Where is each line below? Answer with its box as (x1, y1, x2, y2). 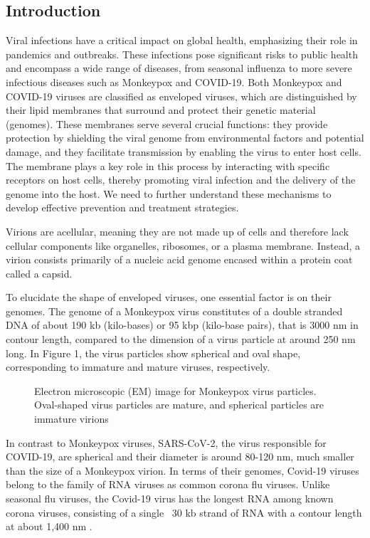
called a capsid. (6, 265, 73, 280)
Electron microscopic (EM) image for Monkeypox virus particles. (34, 383, 317, 398)
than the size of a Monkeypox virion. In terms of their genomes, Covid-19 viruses (6, 463, 359, 478)
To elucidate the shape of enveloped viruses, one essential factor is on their (6, 290, 332, 305)
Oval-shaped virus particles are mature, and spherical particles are (34, 397, 324, 412)
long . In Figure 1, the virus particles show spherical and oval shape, (6, 345, 301, 360)
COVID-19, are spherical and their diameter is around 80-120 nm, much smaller (6, 449, 354, 464)
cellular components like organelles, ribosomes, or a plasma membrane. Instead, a (6, 238, 361, 253)
